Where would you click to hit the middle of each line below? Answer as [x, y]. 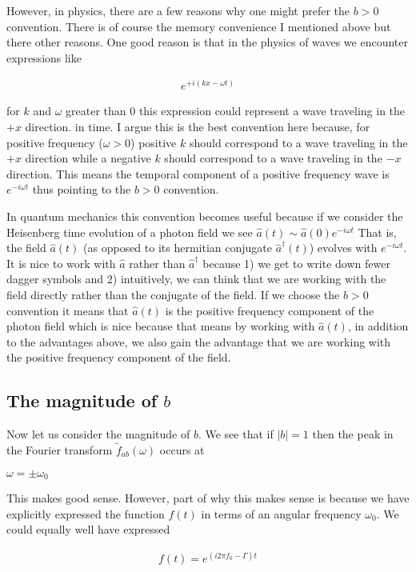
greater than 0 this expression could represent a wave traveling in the [236, 111]
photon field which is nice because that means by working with [161, 326]
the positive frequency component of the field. [119, 357]
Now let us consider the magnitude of [98, 434]
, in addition [378, 326]
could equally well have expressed [88, 529]
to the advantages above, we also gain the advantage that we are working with [199, 341]
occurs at [182, 450]
